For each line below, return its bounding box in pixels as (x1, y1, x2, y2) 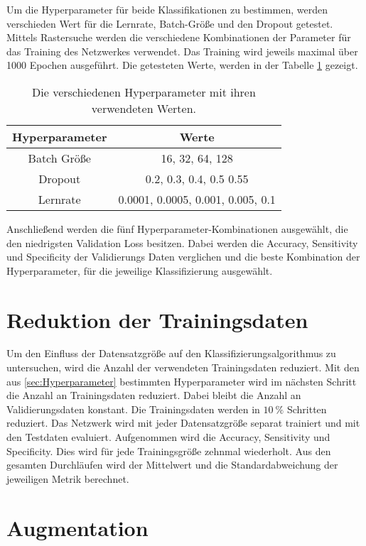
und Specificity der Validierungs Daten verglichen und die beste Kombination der (6, 249, 360, 264)
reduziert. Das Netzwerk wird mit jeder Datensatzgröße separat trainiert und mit (6, 415, 360, 430)
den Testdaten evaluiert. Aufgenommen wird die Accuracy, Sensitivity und (6, 430, 330, 444)
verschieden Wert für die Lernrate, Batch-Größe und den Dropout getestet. (6, 16, 333, 31)
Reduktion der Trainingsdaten (6, 305, 308, 334)
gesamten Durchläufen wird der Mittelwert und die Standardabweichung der (6, 457, 338, 472)
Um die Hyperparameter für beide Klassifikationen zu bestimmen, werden (6, 2, 328, 16)
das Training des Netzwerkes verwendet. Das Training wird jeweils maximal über (6, 43, 358, 58)
